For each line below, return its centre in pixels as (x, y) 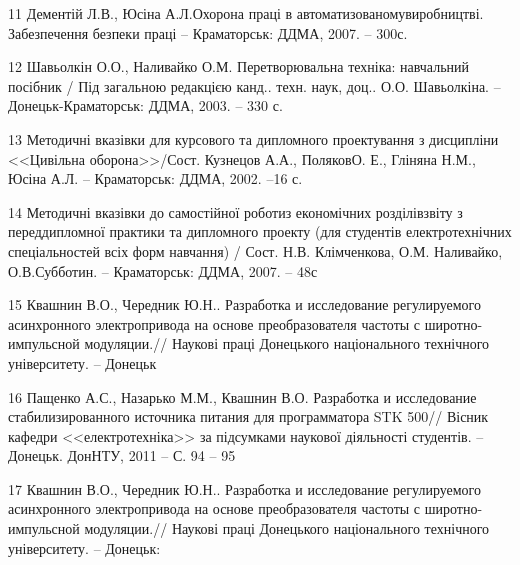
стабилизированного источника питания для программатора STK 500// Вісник (248, 416)
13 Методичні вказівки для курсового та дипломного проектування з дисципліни (253, 138)
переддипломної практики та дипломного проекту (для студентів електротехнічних (260, 231)
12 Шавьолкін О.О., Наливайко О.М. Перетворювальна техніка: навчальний (239, 66)
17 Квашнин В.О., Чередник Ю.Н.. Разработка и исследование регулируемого (244, 488)
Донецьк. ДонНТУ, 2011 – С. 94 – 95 (122, 455)
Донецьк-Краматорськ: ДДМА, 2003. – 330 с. (145, 105)
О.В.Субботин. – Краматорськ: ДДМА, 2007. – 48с (163, 270)
